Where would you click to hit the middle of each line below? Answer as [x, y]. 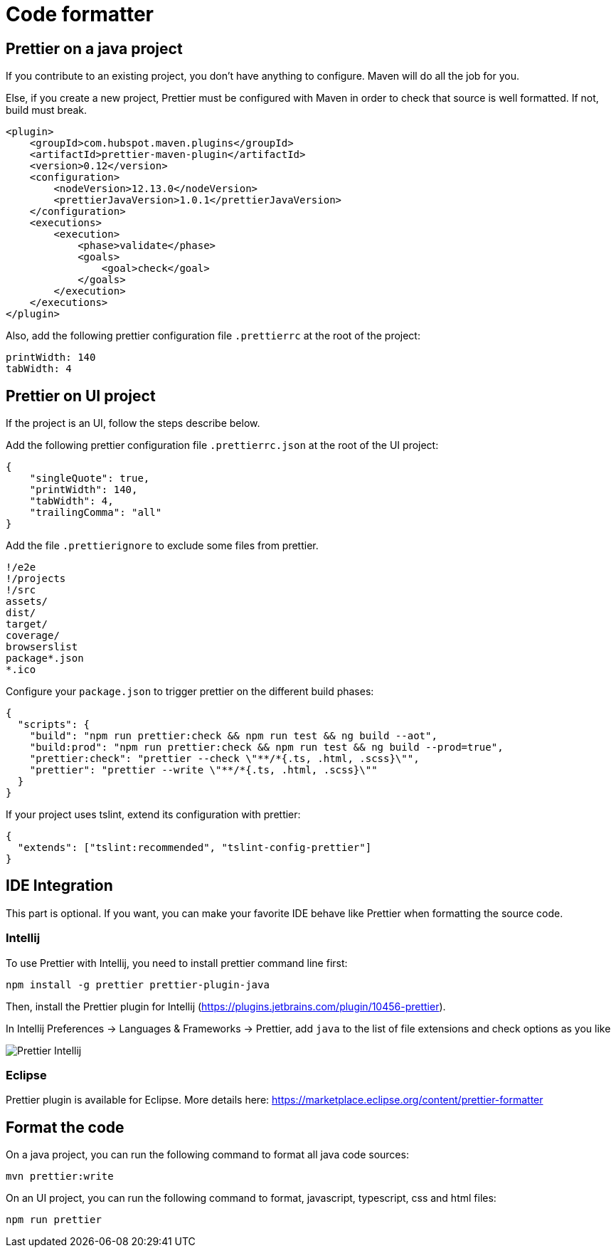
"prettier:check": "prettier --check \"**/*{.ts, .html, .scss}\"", [224, 759]
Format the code [65, 1127]
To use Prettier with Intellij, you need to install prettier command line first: [177, 963]
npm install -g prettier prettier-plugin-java [138, 984]
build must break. [47, 110]
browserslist [42, 647]
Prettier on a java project [94, 48]
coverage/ [33, 636]
